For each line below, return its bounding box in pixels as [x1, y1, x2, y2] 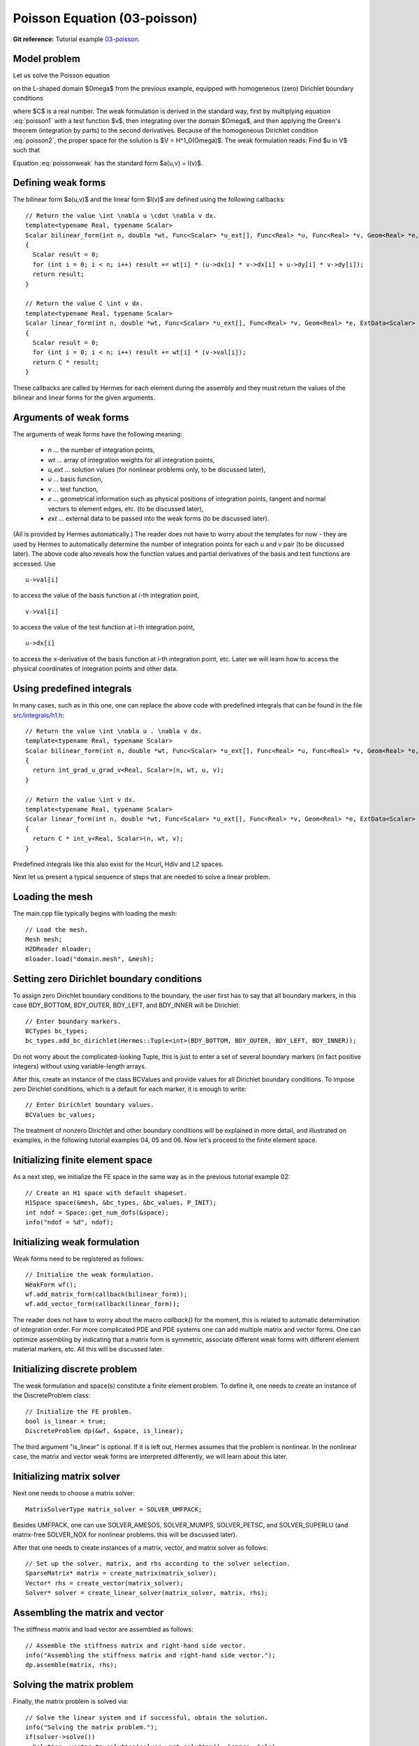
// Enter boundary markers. [25, 1017, 122, 1025]
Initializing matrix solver [13, 1471, 121, 1483]
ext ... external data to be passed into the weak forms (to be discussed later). [47, 514, 270, 522]
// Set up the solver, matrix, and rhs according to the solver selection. [25, 1560, 291, 1568]
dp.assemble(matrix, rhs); [25, 1661, 118, 1669]
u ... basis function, [47, 475, 103, 483]
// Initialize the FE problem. [25, 1407, 133, 1416]
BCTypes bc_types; [25, 1027, 89, 1035]
